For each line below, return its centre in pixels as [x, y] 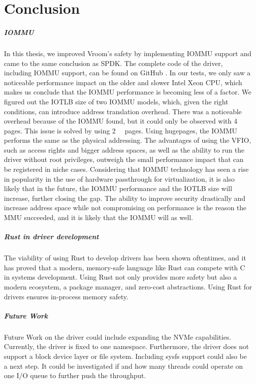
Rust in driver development [51, 237]
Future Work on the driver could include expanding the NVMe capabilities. [118, 336]
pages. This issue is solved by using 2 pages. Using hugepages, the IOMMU [121, 130]
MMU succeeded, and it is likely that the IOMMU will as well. [99, 217]
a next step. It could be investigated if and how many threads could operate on [124, 366]
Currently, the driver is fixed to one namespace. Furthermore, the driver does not [127, 346]
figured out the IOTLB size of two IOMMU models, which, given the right [116, 101]
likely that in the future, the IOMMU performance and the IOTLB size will [118, 188]
